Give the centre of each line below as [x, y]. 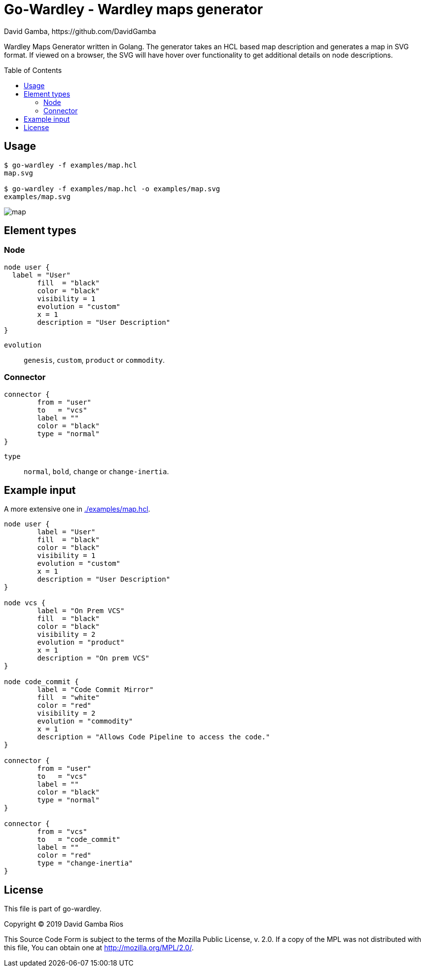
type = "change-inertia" [85, 863]
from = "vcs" [62, 832]
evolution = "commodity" [85, 721]
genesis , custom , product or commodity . [94, 360]
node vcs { [25, 603]
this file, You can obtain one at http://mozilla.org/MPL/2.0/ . [99, 948]
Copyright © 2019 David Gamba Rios [64, 924]
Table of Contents [33, 70]
